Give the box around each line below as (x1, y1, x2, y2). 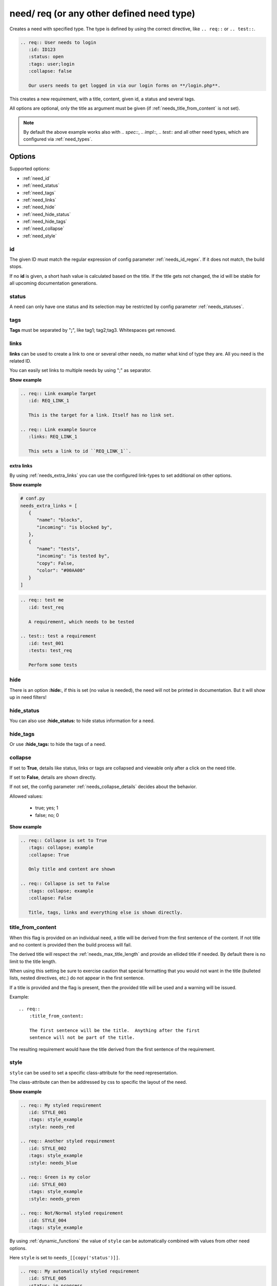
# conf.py (20, 495, 45, 502)
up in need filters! (9, 694, 47, 701)
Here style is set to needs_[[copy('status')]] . (9, 1254, 120, 1260)
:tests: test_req (28, 648, 72, 653)
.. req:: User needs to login (20, 39, 96, 45)
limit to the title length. (9, 958, 57, 964)
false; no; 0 (35, 812, 59, 818)
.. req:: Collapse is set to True (20, 837, 107, 843)
